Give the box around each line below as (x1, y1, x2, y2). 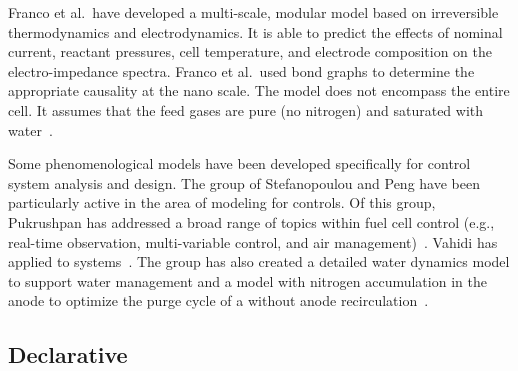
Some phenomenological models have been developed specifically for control (8, 153, 471, 174)
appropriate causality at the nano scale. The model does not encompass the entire (8, 80, 510, 101)
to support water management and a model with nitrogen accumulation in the (8, 270, 487, 291)
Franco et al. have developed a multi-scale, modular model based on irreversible (8, 2, 499, 22)
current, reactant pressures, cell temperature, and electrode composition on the (8, 41, 492, 62)
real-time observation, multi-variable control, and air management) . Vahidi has (8, 231, 498, 252)
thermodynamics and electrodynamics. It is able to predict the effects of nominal (8, 21, 503, 42)
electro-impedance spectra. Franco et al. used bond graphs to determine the (8, 60, 475, 81)
